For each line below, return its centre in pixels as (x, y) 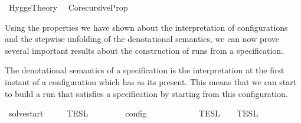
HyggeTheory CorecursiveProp (68, 7)
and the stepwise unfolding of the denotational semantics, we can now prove (142, 39)
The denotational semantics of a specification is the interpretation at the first (145, 70)
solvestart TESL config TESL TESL (133, 113)
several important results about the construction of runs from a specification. (144, 50)
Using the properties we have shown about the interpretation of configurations (146, 27)
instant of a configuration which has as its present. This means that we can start (151, 81)
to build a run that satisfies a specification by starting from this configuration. (146, 93)
